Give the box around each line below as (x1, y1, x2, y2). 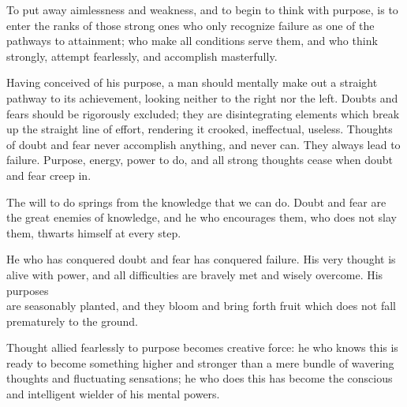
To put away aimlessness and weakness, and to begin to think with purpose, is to (6, 2, 398, 17)
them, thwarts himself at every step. (6, 224, 181, 241)
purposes (6, 282, 49, 298)
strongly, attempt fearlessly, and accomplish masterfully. (6, 47, 278, 64)
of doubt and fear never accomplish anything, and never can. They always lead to (6, 136, 401, 152)
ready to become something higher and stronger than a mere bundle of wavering (6, 354, 394, 371)
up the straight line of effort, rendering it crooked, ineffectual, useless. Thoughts (6, 121, 393, 137)
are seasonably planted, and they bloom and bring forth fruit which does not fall (6, 297, 396, 314)
